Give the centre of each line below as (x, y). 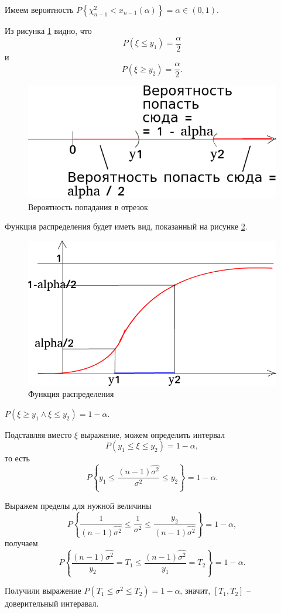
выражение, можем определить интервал (153, 434)
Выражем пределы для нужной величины (78, 505)
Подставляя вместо (38, 434)
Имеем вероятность (39, 9)
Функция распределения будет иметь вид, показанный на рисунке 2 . (126, 226)
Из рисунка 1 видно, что (48, 30)
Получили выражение (43, 590)
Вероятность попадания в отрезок (88, 206)
